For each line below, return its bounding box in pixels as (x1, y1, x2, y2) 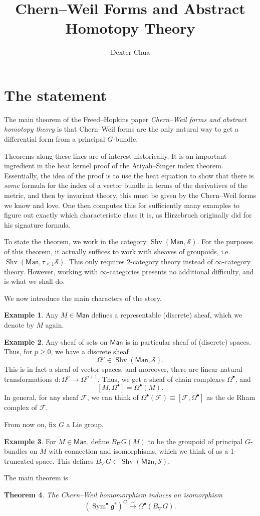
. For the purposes (197, 236, 253, 247)
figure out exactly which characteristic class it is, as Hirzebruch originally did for (4, 210, 252, 220)
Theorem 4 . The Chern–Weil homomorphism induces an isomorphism (4, 489, 222, 499)
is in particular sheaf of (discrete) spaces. (125, 336, 251, 347)
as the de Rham (206, 392, 255, 402)
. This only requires (65, 256, 125, 266)
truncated (4, 455, 34, 466)
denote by (4, 319, 34, 330)
